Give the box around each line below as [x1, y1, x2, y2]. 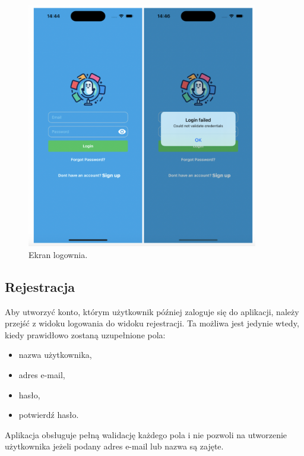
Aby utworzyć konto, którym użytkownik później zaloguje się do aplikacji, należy [5, 305, 299, 317]
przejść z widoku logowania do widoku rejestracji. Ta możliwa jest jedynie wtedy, [5, 317, 299, 329]
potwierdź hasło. [18, 408, 79, 421]
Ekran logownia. [28, 248, 88, 260]
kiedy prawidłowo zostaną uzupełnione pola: [5, 328, 166, 341]
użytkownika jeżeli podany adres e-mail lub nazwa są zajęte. [5, 440, 224, 452]
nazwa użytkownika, [18, 348, 92, 361]
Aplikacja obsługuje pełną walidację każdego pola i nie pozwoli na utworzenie [5, 428, 287, 441]
